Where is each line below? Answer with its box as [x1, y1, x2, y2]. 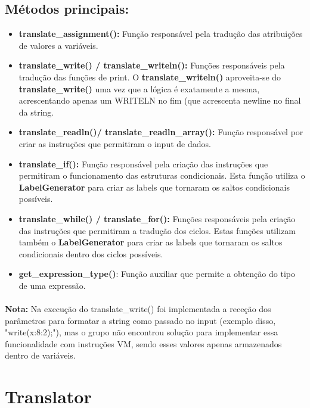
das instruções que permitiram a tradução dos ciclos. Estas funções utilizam [18, 224, 296, 236]
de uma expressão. [18, 279, 86, 291]
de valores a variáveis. [18, 39, 98, 51]
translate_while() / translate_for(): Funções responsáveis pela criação [18, 212, 296, 225]
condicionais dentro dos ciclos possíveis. [18, 247, 163, 260]
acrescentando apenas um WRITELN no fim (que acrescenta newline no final [18, 94, 301, 107]
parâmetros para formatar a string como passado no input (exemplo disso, [5, 314, 276, 326]
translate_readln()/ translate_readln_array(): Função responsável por [18, 126, 303, 138]
